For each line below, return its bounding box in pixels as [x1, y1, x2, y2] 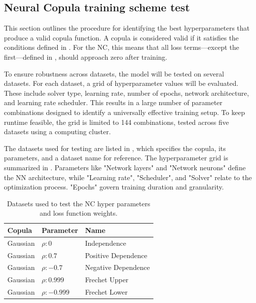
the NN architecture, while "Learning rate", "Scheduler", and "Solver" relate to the [4, 172, 252, 182]
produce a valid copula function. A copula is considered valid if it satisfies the [4, 32, 239, 42]
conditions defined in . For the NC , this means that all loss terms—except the [4, 42, 239, 52]
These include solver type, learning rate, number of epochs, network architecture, [4, 87, 249, 98]
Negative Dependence [85, 262, 150, 272]
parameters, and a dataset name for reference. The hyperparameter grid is [4, 152, 228, 163]
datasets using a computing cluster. [4, 126, 111, 137]
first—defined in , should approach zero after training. [4, 51, 167, 62]
